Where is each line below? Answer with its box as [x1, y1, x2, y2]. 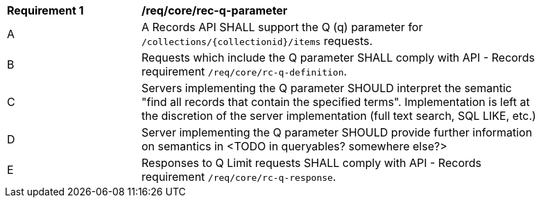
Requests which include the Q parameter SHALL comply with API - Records [141, 51, 535, 64]
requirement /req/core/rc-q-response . [141, 170, 336, 184]
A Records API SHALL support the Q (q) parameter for [141, 20, 423, 34]
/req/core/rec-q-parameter [141, 3, 288, 17]
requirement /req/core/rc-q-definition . [141, 64, 347, 78]
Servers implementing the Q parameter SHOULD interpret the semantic [141, 81, 512, 95]
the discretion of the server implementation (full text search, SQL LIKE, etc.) [141, 109, 536, 123]
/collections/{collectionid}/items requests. [141, 34, 373, 48]
